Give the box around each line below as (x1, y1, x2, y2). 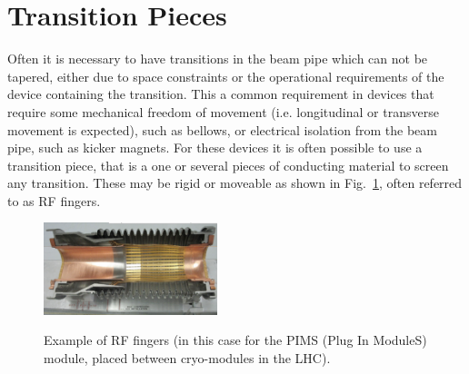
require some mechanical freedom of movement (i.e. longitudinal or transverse (7, 102, 439, 121)
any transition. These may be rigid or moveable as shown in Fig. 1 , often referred (7, 173, 463, 192)
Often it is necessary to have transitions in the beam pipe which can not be (7, 49, 428, 68)
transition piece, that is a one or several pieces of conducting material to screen (7, 155, 449, 174)
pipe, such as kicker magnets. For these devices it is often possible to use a (7, 138, 423, 157)
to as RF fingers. (7, 191, 101, 210)
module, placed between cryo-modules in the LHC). (44, 348, 331, 367)
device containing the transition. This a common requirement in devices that (7, 84, 434, 103)
